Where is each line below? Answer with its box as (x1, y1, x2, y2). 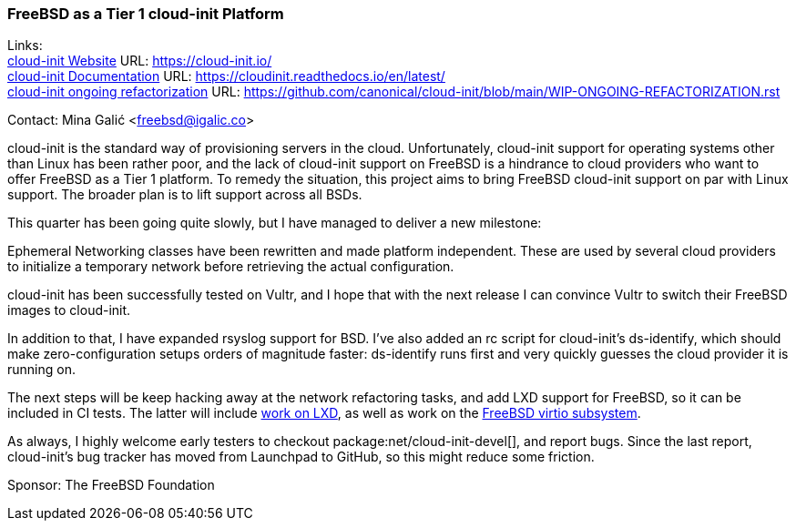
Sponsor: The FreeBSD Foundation (7, 477, 215, 493)
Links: (7, 37, 43, 54)
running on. (7, 361, 76, 378)
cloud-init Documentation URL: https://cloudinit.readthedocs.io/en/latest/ (7, 68, 445, 85)
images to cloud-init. (7, 302, 131, 319)
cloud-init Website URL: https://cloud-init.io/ (7, 53, 272, 69)
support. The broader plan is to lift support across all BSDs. (7, 187, 362, 203)
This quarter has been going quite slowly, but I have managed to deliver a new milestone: (7, 215, 542, 231)
